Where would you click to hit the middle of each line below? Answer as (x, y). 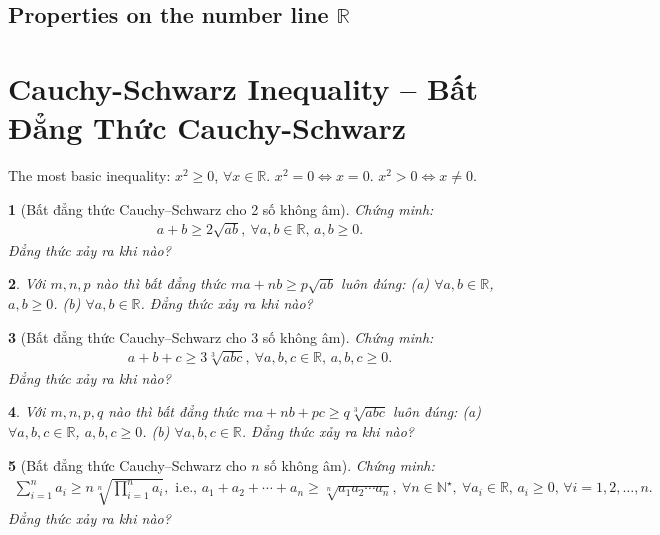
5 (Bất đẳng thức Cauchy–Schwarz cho (127, 464)
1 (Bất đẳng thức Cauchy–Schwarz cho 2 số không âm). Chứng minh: (221, 208)
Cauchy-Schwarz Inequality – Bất (243, 87)
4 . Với (27, 411)
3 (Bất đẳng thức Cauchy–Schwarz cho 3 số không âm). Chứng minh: (221, 336)
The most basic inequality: (89, 175)
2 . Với (27, 283)
